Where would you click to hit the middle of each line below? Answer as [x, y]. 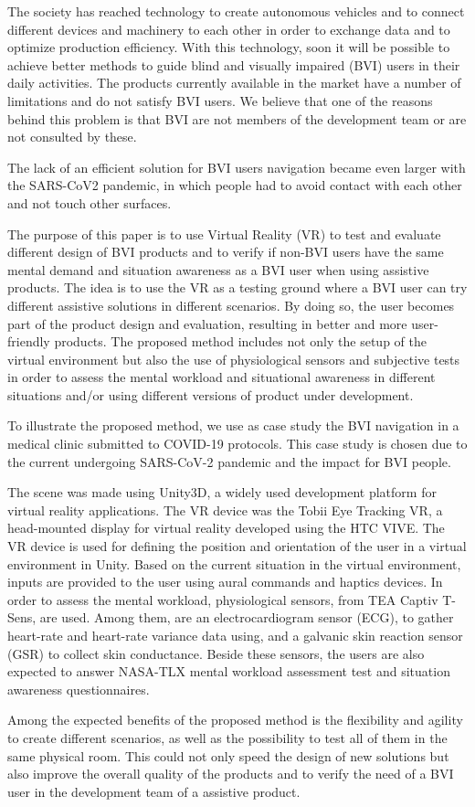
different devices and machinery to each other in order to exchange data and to [229, 29]
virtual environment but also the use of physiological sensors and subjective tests [234, 359]
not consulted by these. [72, 137]
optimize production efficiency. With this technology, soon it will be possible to [229, 47]
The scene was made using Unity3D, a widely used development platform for [222, 492]
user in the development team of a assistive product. [154, 791]
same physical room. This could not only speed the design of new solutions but [228, 755]
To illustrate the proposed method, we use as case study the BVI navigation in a [233, 425]
